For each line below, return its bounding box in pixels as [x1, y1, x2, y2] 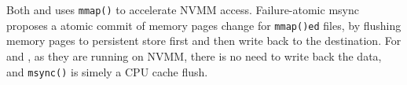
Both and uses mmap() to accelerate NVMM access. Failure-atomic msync [6, 2, 359, 17]
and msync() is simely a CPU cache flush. [6, 63, 208, 79]
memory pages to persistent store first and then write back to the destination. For [6, 32, 401, 49]
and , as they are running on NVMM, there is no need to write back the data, [6, 47, 382, 64]
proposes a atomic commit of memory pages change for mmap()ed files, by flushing [6, 17, 401, 33]
